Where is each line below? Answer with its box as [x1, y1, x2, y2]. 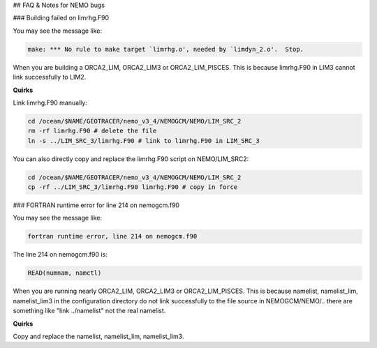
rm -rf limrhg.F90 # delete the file [27, 127, 157, 135]
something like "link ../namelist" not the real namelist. [13, 307, 166, 315]
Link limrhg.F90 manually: [13, 98, 87, 107]
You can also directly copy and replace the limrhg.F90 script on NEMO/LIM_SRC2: [13, 154, 249, 163]
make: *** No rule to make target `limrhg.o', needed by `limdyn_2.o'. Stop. [27, 45, 304, 53]
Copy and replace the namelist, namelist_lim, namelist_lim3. [13, 332, 184, 340]
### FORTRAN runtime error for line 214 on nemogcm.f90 [13, 201, 180, 209]
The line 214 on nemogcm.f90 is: [13, 250, 108, 259]
